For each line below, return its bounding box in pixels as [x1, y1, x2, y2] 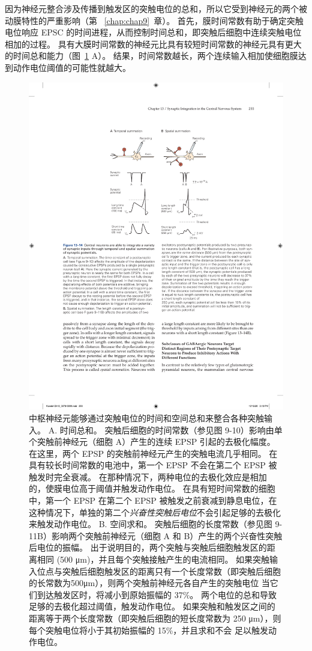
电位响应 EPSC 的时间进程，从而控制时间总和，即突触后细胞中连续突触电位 [5, 26, 302, 38]
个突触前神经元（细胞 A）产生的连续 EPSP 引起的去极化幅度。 [29, 435, 275, 448]
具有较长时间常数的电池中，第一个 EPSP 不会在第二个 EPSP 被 [29, 459, 277, 471]
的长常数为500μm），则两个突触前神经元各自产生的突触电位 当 [29, 576, 270, 589]
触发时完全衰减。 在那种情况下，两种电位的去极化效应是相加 [29, 470, 267, 483]
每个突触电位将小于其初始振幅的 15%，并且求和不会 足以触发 [29, 623, 268, 636]
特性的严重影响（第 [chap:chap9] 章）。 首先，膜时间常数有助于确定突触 [21, 14, 304, 26]
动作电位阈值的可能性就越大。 [13, 61, 131, 73]
